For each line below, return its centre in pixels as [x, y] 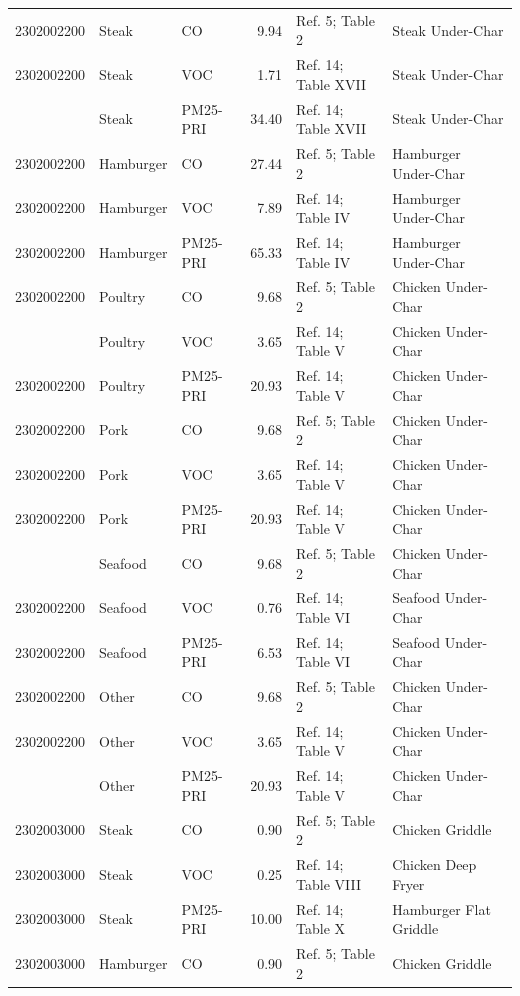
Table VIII [329, 883]
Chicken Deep [434, 864]
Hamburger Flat [441, 908]
